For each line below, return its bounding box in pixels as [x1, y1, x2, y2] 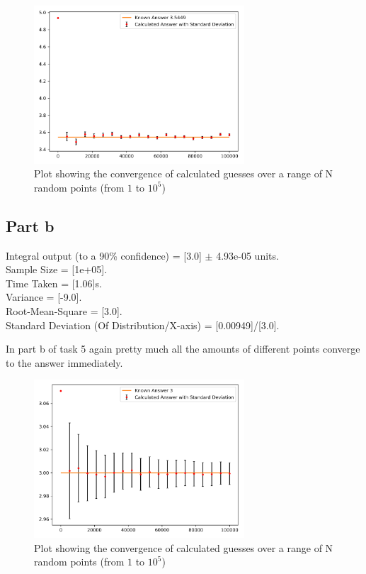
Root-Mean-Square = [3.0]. [6, 303, 122, 318]
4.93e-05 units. [216, 248, 279, 263]
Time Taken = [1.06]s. [6, 275, 102, 290]
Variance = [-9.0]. [6, 289, 82, 304]
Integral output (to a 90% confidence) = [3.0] [6, 248, 202, 263]
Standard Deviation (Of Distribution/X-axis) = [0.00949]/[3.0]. [6, 317, 280, 332]
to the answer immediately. [6, 355, 123, 370]
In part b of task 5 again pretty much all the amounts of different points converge [6, 341, 360, 356]
